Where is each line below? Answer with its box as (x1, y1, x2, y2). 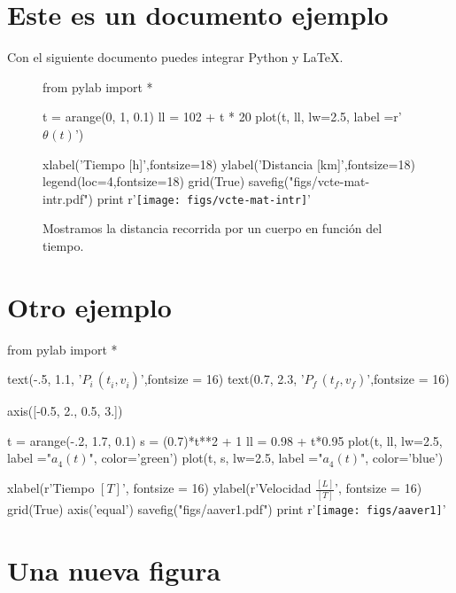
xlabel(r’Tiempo (7, 479, 95, 497)
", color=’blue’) (360, 449, 444, 467)
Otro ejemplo (7, 288, 172, 324)
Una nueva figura (7, 551, 221, 588)
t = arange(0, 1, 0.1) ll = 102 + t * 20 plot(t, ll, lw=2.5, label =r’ (43, 107, 402, 126)
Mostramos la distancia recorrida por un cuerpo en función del (43, 219, 383, 238)
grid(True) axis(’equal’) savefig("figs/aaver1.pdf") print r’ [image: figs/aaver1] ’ (7, 499, 446, 518)
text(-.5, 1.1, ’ (7, 370, 82, 388)
